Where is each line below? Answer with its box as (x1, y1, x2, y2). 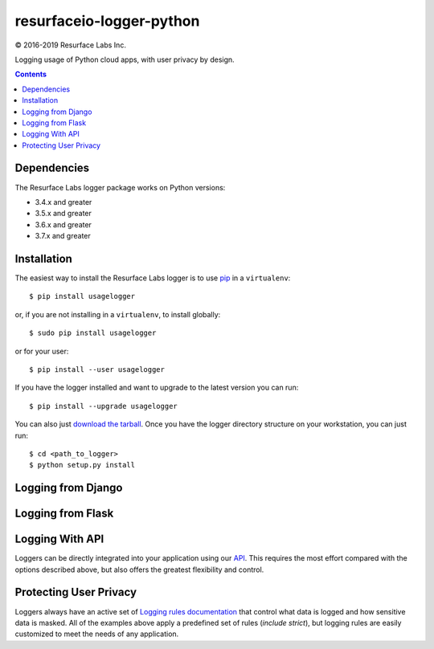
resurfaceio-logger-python (14, 12, 200, 30)
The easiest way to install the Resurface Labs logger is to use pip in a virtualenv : (14, 273, 291, 283)
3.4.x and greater (35, 197, 92, 206)
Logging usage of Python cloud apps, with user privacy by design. (14, 55, 235, 64)
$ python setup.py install (29, 460, 136, 470)
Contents (14, 69, 47, 80)
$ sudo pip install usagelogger (29, 329, 157, 337)
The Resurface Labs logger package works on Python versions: (14, 182, 226, 192)
